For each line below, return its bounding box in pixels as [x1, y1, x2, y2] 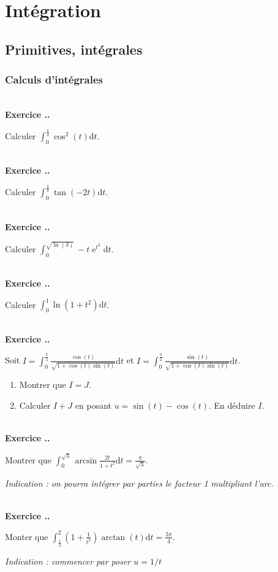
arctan [101, 533, 126, 542]
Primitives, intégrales [5, 39, 143, 58]
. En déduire [208, 399, 255, 412]
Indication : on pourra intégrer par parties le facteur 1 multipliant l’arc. [5, 476, 274, 489]
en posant [75, 399, 111, 412]
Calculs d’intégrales [5, 72, 103, 87]
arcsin [75, 456, 97, 465]
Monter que [5, 530, 48, 543]
